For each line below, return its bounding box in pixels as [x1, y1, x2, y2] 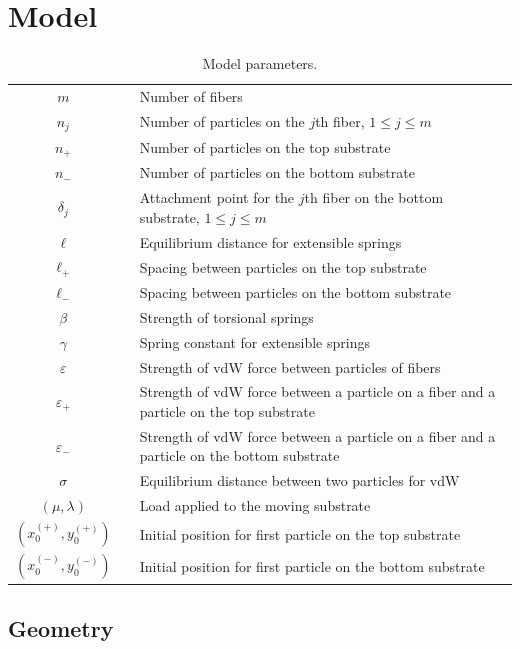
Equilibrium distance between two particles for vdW [139, 470, 460, 491]
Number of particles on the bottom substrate [139, 162, 415, 183]
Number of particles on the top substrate [139, 136, 391, 157]
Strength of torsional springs [139, 306, 314, 327]
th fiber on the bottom [304, 187, 444, 208]
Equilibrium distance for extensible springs [139, 231, 402, 252]
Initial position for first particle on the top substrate [139, 523, 461, 544]
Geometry [8, 613, 114, 644]
